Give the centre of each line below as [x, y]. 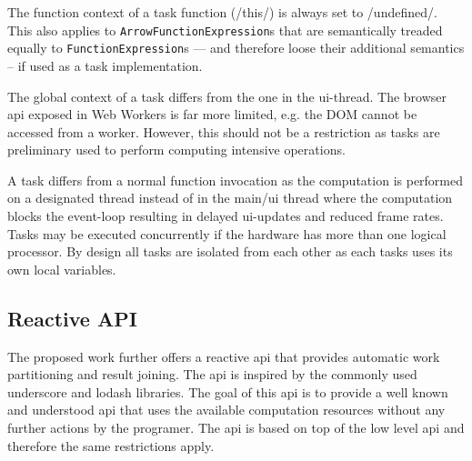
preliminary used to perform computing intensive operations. [176, 150]
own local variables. [62, 269]
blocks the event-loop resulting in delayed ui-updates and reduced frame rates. [226, 216]
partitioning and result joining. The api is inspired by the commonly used [212, 374]
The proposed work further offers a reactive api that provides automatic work [224, 356]
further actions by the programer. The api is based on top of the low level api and [236, 428]
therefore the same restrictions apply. [111, 445]
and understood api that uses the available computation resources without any [226, 410]
